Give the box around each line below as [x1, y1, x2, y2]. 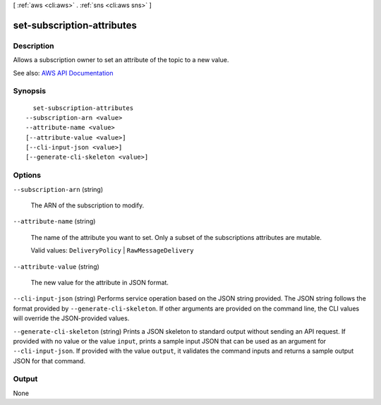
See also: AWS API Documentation [13, 68, 114, 77]
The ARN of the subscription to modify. [30, 201, 145, 210]
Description [13, 41, 54, 51]
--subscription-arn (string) [13, 185, 104, 193]
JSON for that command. [13, 356, 86, 365]
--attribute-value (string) [13, 262, 100, 271]
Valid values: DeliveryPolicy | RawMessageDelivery [30, 246, 194, 255]
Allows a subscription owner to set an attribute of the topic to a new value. [13, 56, 229, 64]
